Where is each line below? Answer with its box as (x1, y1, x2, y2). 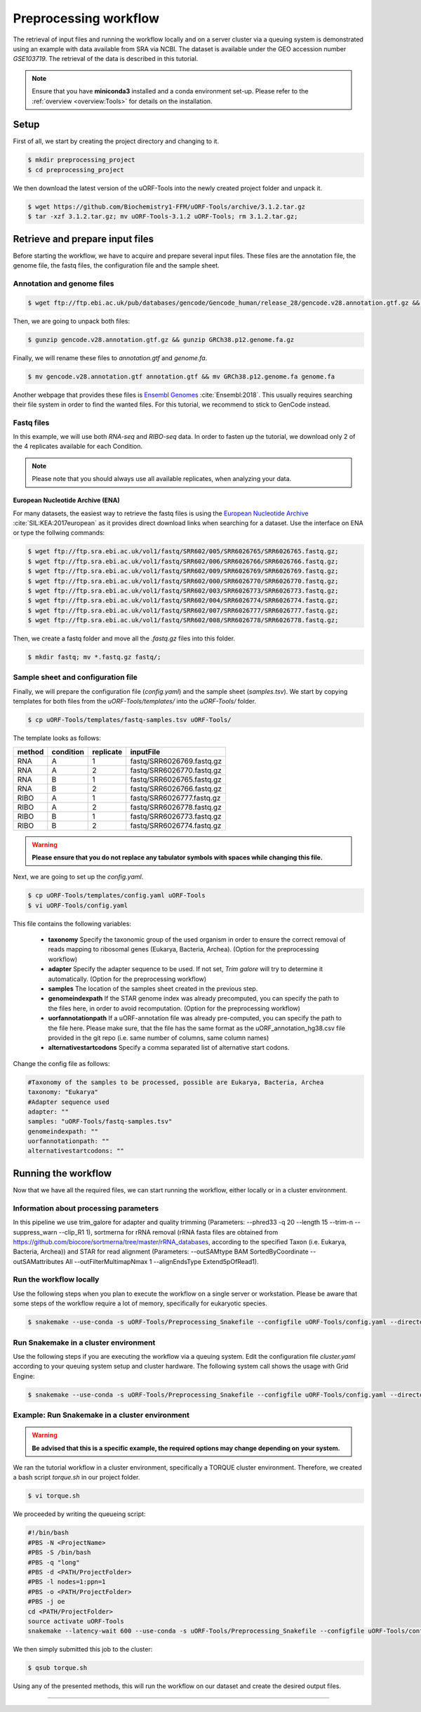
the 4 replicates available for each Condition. (13, 442, 143, 451)
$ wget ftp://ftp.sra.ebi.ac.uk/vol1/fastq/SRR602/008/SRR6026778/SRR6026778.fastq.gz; (27, 617, 339, 624)
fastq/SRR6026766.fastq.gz (130, 784, 222, 794)
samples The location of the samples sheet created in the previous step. (48, 985, 258, 993)
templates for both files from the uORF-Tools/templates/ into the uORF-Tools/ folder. (13, 697, 256, 706)
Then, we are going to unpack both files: (13, 317, 131, 325)
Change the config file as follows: (13, 1059, 110, 1067)
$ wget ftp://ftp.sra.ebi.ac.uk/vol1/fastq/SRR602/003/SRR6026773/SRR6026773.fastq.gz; (27, 586, 339, 595)
